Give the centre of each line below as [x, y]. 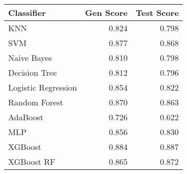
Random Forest [36, 102]
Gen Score [106, 13]
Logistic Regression [43, 87]
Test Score [157, 13]
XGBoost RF [32, 161]
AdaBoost [26, 117]
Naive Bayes [30, 58]
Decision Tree [33, 72]
